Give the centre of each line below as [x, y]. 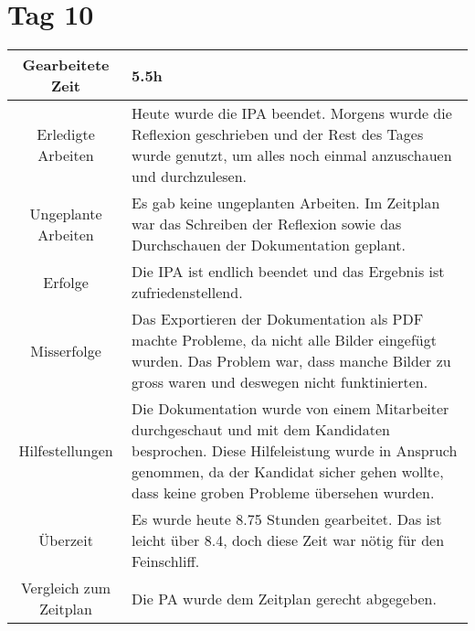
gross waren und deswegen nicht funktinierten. [280, 382]
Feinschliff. [166, 561]
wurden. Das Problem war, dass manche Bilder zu [291, 361]
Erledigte [66, 134]
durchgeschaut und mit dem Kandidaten [261, 430]
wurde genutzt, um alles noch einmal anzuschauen [292, 155]
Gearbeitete [66, 65]
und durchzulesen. [190, 176]
